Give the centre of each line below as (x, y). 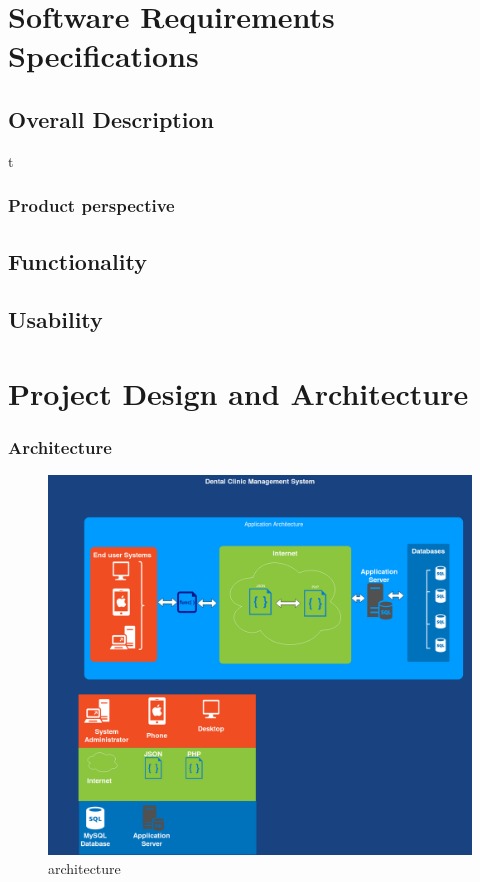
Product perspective (91, 205)
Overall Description (111, 118)
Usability (55, 319)
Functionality (77, 260)
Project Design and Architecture (238, 392)
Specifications (103, 55)
